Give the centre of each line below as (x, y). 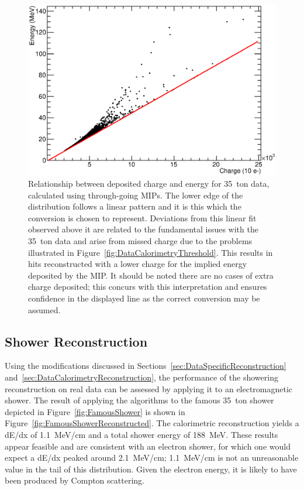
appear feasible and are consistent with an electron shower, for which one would (148, 446)
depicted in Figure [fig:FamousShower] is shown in (95, 411)
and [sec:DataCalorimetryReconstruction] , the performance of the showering (141, 377)
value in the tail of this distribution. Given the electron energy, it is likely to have (151, 469)
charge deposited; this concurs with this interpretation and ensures (148, 287)
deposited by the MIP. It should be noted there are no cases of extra (151, 275)
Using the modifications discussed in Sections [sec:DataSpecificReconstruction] (146, 366)
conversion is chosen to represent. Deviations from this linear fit (142, 217)
